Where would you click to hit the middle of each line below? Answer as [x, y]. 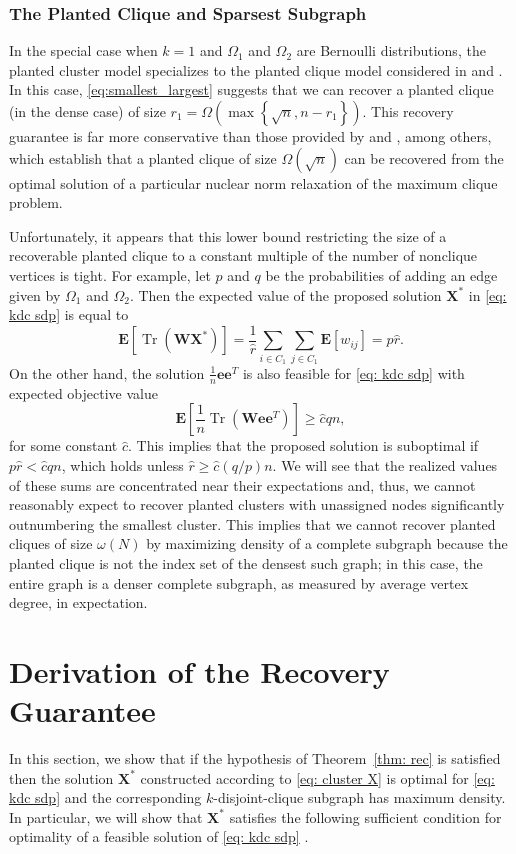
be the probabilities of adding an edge [381, 274]
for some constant [63, 445]
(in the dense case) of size [87, 111]
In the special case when [83, 50]
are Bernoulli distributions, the [391, 50]
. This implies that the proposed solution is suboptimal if [303, 445]
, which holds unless [122, 464]
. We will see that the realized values [385, 464]
